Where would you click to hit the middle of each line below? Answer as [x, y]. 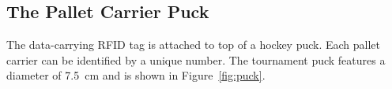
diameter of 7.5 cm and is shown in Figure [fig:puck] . [136, 75]
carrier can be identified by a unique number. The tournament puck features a [196, 59]
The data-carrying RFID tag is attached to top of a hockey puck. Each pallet [194, 44]
